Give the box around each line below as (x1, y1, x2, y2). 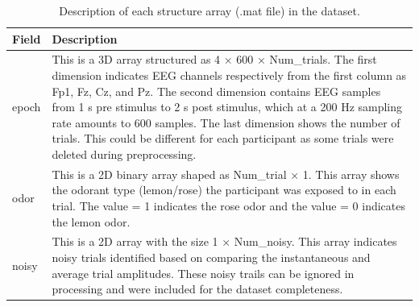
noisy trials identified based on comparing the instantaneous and (52, 249, 371, 266)
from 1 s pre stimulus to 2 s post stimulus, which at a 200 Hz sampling (52, 98, 403, 115)
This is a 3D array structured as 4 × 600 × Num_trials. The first (52, 51, 377, 68)
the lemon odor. (52, 213, 131, 230)
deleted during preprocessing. (52, 146, 197, 162)
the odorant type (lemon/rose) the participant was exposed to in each (52, 181, 396, 198)
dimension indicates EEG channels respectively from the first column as (52, 67, 407, 84)
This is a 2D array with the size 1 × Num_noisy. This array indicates (52, 233, 397, 250)
